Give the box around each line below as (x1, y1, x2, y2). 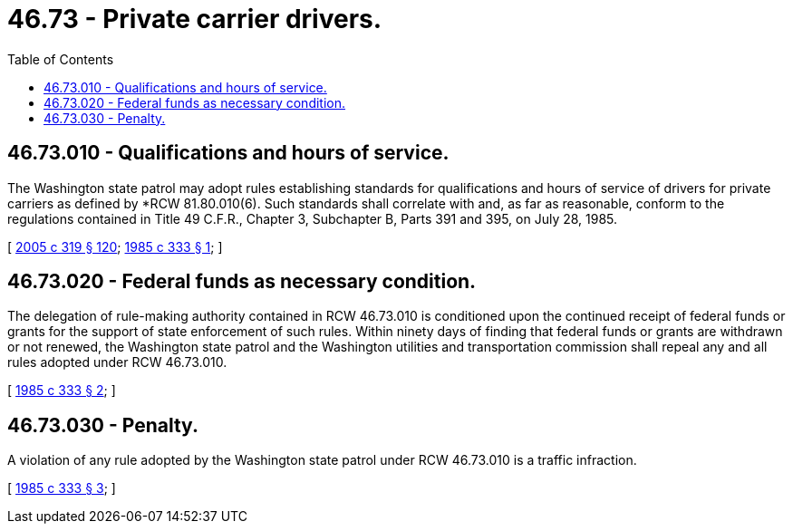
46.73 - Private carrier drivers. (7, 4, 382, 34)
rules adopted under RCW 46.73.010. (7, 354, 227, 371)
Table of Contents (7, 51, 114, 67)
